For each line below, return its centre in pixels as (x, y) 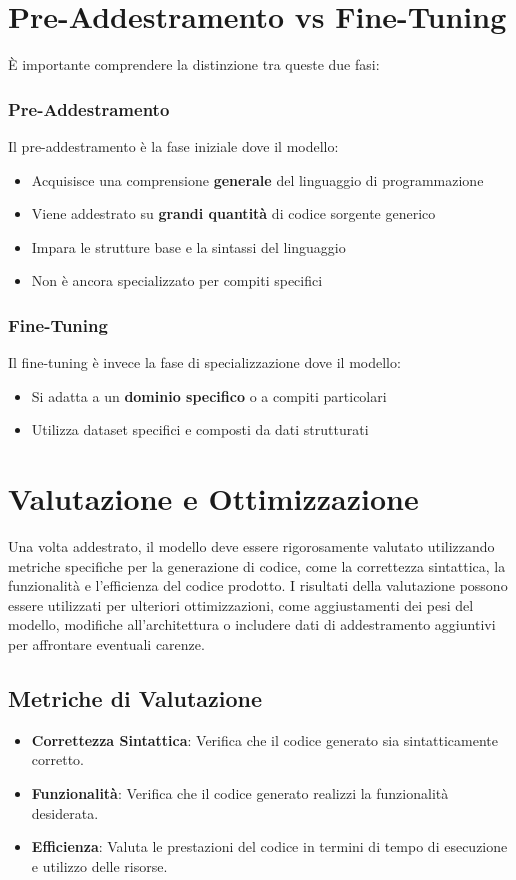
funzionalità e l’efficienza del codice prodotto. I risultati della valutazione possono (258, 585)
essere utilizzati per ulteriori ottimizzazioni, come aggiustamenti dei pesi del (241, 604)
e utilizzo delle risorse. (99, 865)
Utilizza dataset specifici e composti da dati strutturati (200, 429)
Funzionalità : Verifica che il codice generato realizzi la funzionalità (240, 792)
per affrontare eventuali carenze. (106, 644)
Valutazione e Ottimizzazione (213, 498)
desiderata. (65, 812)
